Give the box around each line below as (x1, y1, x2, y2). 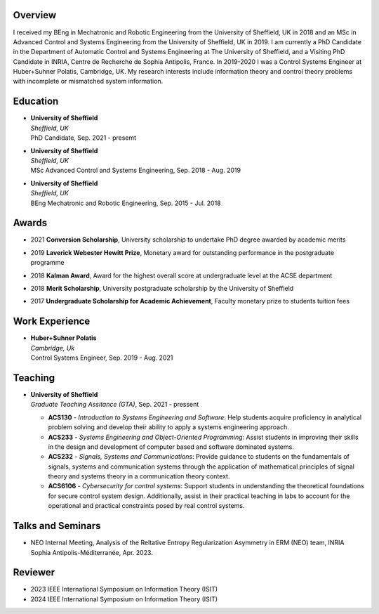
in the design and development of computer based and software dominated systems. (48, 443, 294, 451)
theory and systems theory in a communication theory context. (48, 472, 230, 481)
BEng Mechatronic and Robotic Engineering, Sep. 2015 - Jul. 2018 (30, 199, 221, 207)
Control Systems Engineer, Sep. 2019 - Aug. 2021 (30, 353, 173, 362)
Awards (13, 217, 48, 229)
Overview (13, 9, 57, 21)
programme (30, 259, 65, 267)
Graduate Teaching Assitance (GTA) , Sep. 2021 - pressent (30, 400, 199, 409)
